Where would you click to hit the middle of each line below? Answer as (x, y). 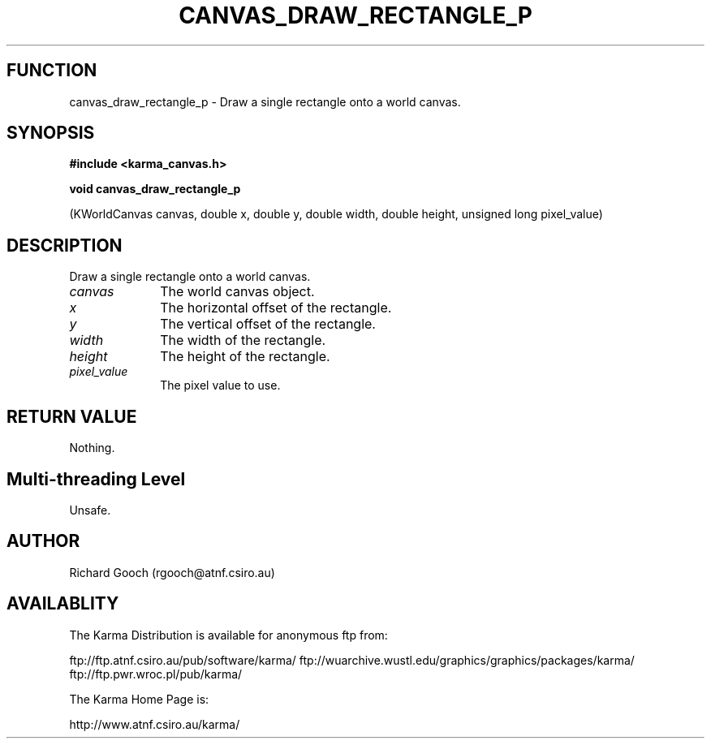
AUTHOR (43, 541)
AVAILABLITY (63, 604)
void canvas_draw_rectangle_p (155, 189)
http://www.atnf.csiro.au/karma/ (155, 724)
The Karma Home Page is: (139, 699)
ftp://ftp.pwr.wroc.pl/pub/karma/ (156, 674)
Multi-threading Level (96, 479)
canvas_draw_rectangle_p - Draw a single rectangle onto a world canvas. (265, 101)
